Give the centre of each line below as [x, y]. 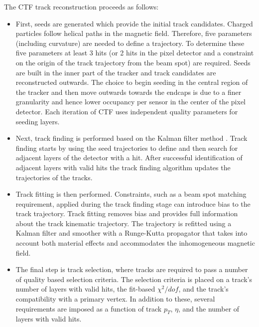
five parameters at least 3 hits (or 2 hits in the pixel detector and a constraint [135, 53]
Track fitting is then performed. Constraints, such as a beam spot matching [131, 194]
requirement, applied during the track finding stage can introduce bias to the [133, 203]
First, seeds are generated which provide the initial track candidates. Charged [134, 23]
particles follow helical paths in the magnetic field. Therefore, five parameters [134, 33]
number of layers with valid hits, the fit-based [85, 289]
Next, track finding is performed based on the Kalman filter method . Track [131, 138]
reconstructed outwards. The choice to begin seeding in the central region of [132, 82]
